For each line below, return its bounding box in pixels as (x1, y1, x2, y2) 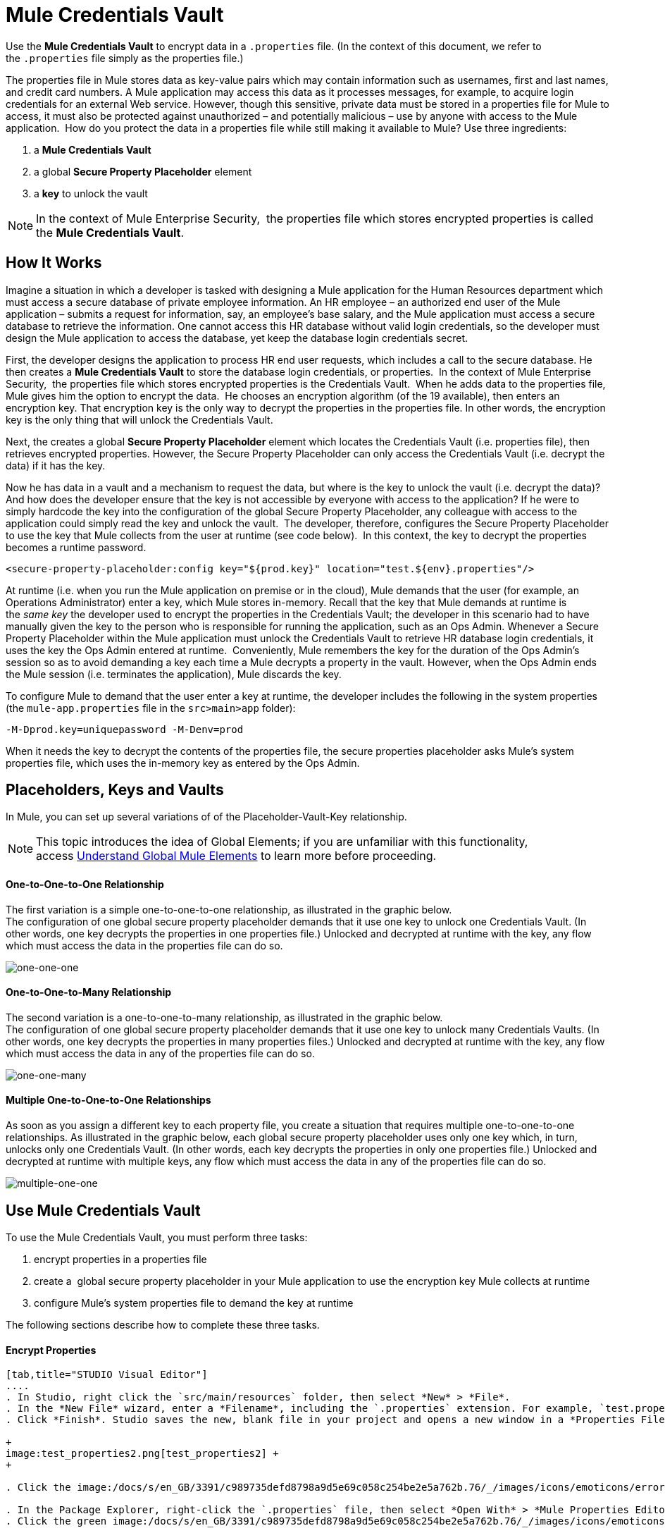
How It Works (6, 254, 102, 272)
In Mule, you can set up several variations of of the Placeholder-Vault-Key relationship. (6, 811, 407, 823)
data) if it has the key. (6, 459, 106, 472)
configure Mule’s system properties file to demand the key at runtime (34, 1296, 354, 1309)
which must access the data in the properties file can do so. (6, 939, 283, 952)
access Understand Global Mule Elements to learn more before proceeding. (36, 849, 437, 863)
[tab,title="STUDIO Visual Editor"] (6, 1369, 208, 1381)
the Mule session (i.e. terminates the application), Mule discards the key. (6, 667, 342, 680)
